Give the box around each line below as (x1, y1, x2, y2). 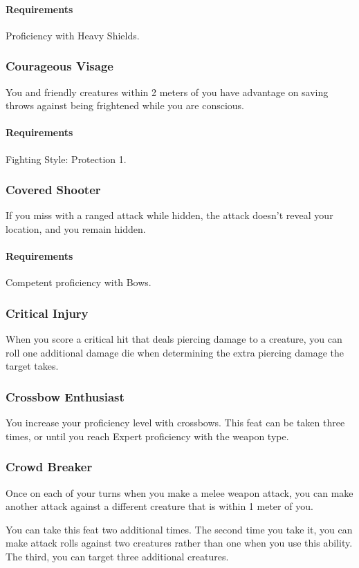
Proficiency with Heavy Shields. (6, 28, 140, 42)
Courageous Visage (6, 57, 113, 75)
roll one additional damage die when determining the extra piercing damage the (6, 345, 344, 359)
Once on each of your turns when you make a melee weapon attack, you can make (6, 485, 353, 500)
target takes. (6, 359, 59, 373)
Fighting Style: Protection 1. (6, 151, 127, 166)
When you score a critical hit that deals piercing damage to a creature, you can (6, 332, 342, 346)
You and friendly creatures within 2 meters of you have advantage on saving (6, 84, 329, 99)
